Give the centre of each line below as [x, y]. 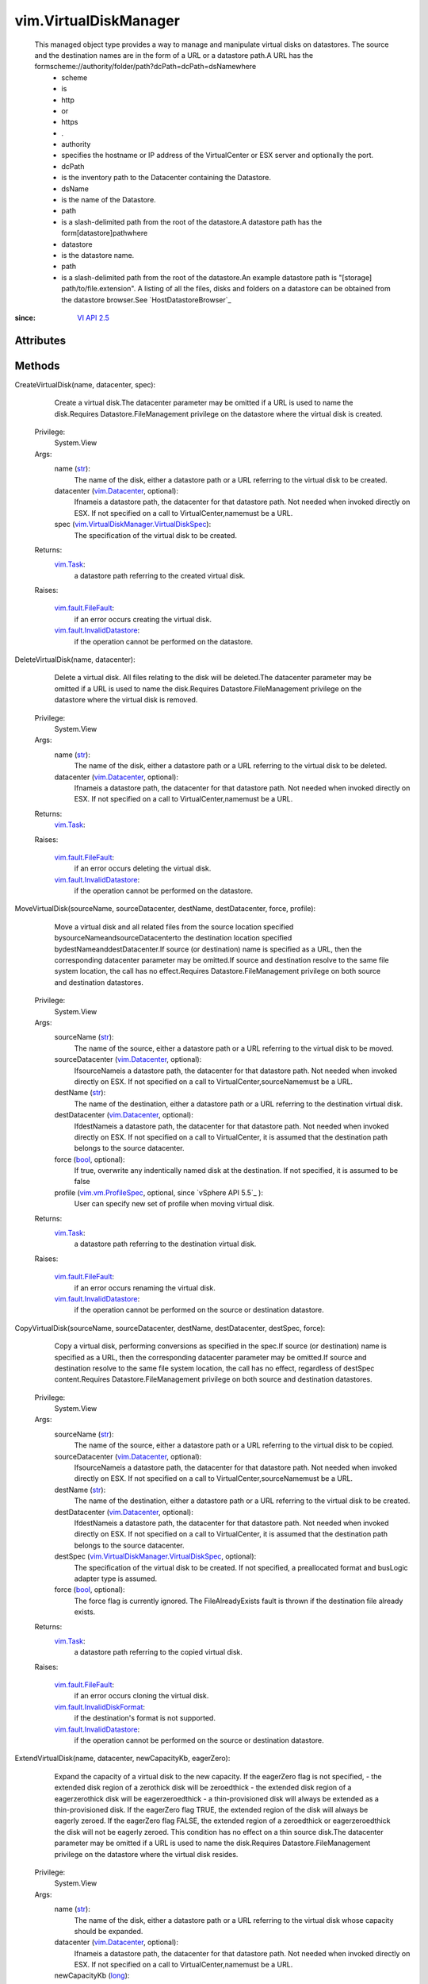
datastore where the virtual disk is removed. [126, 700]
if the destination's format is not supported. [145, 1718]
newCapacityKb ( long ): [92, 1975]
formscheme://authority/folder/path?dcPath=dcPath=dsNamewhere [145, 67]
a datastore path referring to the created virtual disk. [160, 575]
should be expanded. [109, 1931]
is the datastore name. [98, 255]
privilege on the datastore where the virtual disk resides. [146, 1854]
